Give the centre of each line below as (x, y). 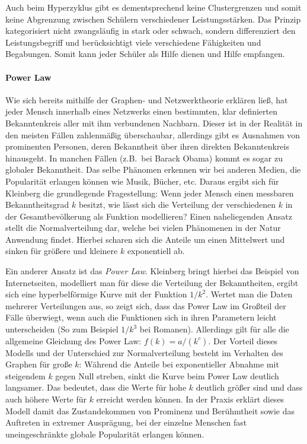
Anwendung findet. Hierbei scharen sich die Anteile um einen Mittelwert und (145, 239)
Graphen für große (39, 364)
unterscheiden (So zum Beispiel (62, 329)
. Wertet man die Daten (249, 294)
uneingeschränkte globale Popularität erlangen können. (105, 434)
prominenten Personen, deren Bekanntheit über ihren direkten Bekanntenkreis (147, 146)
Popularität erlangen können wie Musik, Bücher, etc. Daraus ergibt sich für (142, 181)
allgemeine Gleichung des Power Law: (73, 340)
